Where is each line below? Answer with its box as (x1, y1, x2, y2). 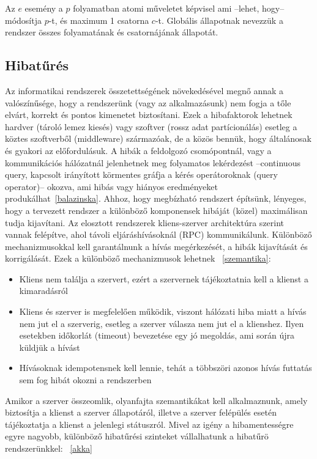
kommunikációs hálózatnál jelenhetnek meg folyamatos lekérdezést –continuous (5, 156, 300, 169)
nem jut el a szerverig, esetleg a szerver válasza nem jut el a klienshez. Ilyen (19, 317, 304, 329)
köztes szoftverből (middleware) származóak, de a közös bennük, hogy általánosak (5, 132, 311, 145)
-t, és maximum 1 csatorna (48, 13, 149, 26)
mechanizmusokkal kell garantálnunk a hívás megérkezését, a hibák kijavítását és (5, 240, 308, 252)
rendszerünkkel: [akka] (5, 442, 92, 455)
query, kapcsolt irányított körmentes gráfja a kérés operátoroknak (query (5, 168, 278, 181)
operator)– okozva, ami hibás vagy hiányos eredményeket (5, 180, 218, 193)
